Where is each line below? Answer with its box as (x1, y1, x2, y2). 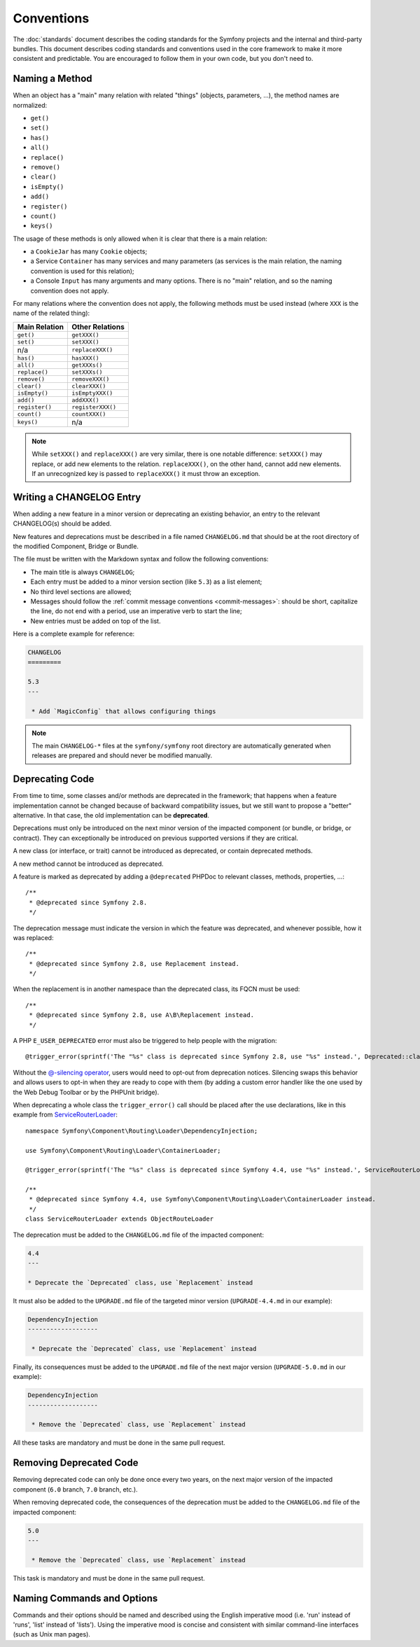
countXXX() (71, 410, 106, 418)
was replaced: (13, 933, 54, 941)
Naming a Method (13, 73, 92, 85)
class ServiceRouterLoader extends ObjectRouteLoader (25, 1215, 213, 1223)
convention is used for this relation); (30, 267, 134, 275)
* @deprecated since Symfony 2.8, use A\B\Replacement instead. (29, 1011, 255, 1019)
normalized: (13, 101, 48, 109)
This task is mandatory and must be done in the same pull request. (13, 1574, 206, 1582)
